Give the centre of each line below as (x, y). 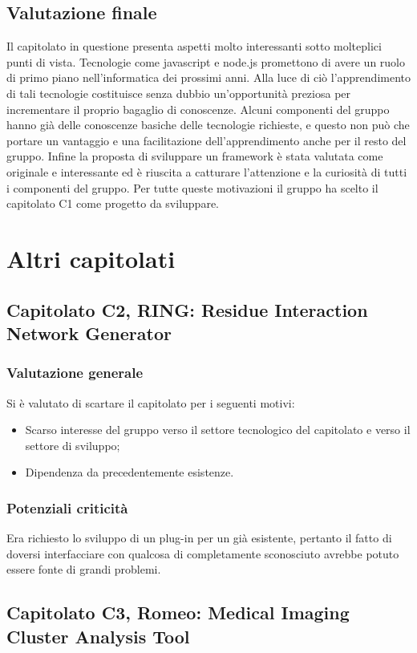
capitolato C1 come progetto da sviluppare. (113, 203)
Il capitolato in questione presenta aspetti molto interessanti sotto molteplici (194, 46)
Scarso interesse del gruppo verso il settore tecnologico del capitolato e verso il (218, 430)
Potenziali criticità (67, 507)
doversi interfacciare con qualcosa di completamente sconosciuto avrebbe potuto (203, 553)
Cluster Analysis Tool (98, 636)
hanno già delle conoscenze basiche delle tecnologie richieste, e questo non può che (208, 125)
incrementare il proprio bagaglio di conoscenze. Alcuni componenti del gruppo (198, 109)
